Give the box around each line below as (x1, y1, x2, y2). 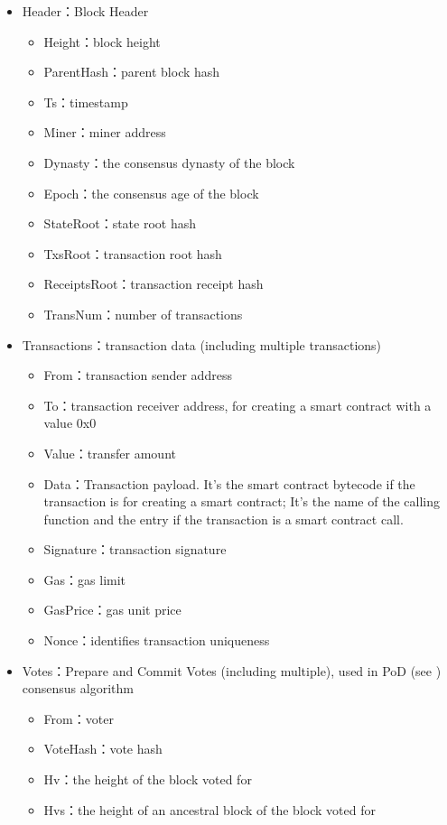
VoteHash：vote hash (43, 739, 163, 758)
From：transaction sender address (43, 366, 232, 385)
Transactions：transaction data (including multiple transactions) (22, 335, 382, 354)
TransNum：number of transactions (43, 304, 243, 323)
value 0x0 (43, 413, 97, 432)
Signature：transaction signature (43, 540, 227, 559)
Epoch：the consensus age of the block (43, 183, 259, 202)
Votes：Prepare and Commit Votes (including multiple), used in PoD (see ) (22, 661, 442, 680)
